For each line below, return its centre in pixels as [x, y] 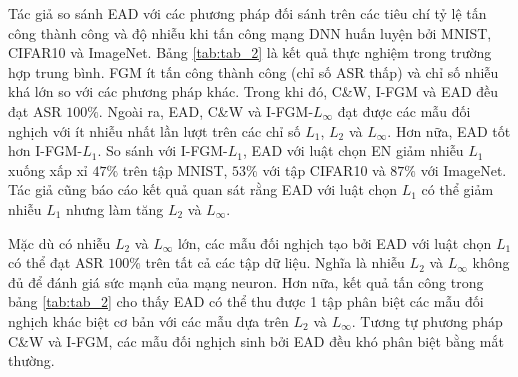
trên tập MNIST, [175, 169]
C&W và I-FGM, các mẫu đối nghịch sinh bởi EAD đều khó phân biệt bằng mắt [256, 340]
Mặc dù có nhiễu [59, 242]
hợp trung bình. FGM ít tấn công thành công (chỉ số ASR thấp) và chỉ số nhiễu [253, 71]
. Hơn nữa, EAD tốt [449, 130]
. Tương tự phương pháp [427, 320]
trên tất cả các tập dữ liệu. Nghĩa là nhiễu [275, 262]
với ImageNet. [463, 169]
